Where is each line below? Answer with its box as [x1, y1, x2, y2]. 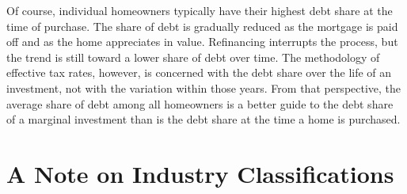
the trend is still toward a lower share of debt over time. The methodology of [6, 48, 380, 65]
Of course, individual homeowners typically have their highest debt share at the [6, 2, 393, 18]
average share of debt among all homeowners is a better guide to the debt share [6, 95, 394, 112]
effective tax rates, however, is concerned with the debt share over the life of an [6, 64, 392, 81]
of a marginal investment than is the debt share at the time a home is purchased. [6, 111, 401, 127]
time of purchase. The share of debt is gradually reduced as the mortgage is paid [6, 17, 398, 34]
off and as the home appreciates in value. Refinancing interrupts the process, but [6, 33, 398, 50]
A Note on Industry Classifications [6, 157, 394, 189]
